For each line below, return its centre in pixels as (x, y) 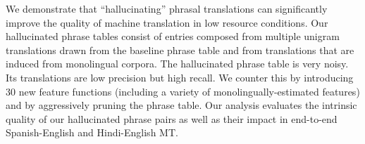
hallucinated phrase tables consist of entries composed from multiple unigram (173, 36)
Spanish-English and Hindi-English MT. (92, 132)
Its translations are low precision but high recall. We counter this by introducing (180, 77)
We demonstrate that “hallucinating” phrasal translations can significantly (167, 8)
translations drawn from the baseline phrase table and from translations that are (180, 50)
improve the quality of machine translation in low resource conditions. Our (167, 22)
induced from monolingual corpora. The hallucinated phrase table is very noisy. (177, 64)
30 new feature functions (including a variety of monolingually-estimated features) (183, 91)
